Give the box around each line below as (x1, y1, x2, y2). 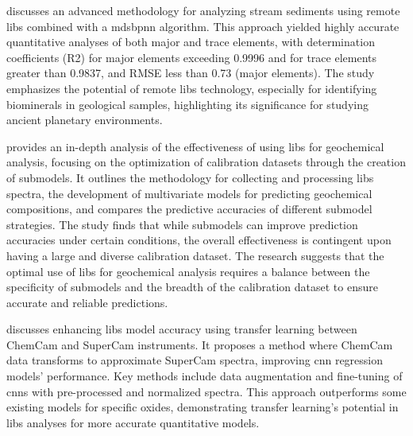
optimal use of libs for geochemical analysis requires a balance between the (6, 263, 370, 279)
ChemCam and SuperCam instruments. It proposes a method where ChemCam (6, 336, 393, 352)
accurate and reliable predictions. (6, 294, 168, 310)
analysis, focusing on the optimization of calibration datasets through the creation (6, 154, 406, 170)
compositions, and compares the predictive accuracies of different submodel (6, 200, 372, 217)
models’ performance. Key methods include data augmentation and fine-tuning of (6, 368, 403, 384)
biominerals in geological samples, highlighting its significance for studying (6, 95, 369, 112)
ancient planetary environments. (6, 111, 163, 128)
